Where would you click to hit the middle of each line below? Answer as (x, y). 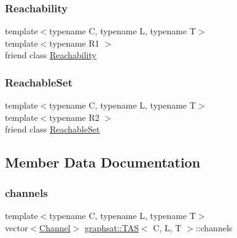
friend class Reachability (51, 55)
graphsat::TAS (111, 227)
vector (17, 227)
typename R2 (74, 117)
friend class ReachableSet (52, 129)
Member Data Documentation (103, 162)
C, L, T (167, 227)
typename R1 (74, 43)
